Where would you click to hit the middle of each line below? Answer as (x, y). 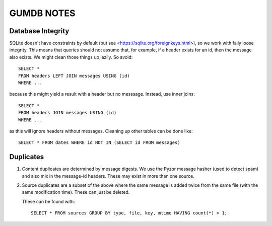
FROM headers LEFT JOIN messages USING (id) (74, 76)
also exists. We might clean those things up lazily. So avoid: (71, 57)
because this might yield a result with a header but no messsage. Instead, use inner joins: (102, 94)
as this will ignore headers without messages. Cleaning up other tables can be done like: (101, 131)
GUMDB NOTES (42, 13)
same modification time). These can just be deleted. (76, 192)
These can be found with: (48, 201)
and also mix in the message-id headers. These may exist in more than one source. (108, 176)
